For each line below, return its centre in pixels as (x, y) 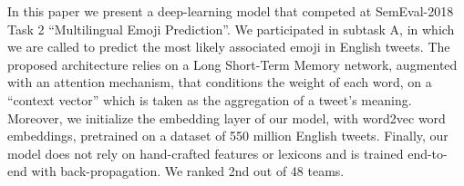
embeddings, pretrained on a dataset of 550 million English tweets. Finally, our (228, 136)
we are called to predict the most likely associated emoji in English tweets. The (229, 47)
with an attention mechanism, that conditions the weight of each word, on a (220, 82)
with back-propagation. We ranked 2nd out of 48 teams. (188, 171)
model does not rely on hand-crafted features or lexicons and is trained (206, 153)
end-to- (428, 153)
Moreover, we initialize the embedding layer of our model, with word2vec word (227, 117)
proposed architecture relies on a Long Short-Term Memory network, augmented (232, 64)
